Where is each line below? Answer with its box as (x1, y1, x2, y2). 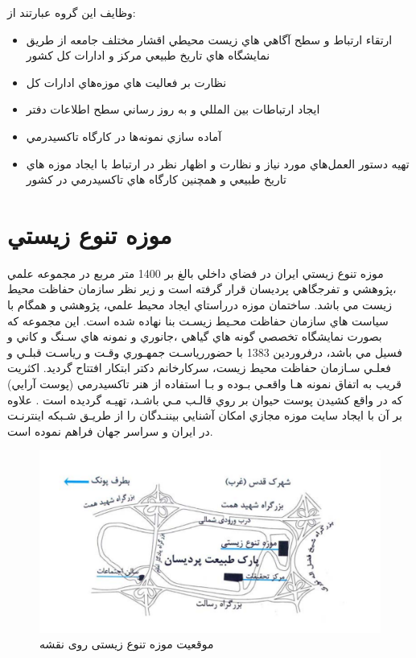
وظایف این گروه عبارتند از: (7, 4, 136, 20)
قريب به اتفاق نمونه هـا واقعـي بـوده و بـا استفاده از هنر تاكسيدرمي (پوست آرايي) (7, 375, 402, 392)
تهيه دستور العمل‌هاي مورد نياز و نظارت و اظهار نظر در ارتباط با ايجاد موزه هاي (26, 155, 410, 172)
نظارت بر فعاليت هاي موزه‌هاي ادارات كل (26, 73, 227, 90)
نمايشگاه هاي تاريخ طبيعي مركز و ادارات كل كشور (26, 47, 270, 64)
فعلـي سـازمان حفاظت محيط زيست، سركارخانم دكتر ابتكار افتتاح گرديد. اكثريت (7, 359, 391, 376)
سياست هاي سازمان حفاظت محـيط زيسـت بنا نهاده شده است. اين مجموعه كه (7, 312, 389, 329)
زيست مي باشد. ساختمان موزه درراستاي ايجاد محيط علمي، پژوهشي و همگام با (7, 296, 392, 313)
